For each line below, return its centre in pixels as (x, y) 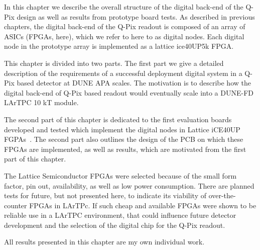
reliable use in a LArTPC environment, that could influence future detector (120, 215)
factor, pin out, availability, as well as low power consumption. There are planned (129, 185)
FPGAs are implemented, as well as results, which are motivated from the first (125, 149)
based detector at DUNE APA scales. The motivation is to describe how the (134, 83)
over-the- (222, 195)
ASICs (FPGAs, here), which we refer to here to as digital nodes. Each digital (124, 36)
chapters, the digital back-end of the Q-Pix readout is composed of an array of (125, 26)
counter (16, 205)
